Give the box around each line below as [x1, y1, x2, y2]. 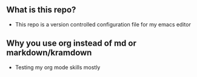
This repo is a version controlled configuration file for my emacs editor [15, 20, 191, 28]
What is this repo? [6, 5, 76, 15]
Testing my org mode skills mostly [15, 63, 101, 71]
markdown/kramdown [6, 48, 92, 58]
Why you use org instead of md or [6, 38, 136, 49]
